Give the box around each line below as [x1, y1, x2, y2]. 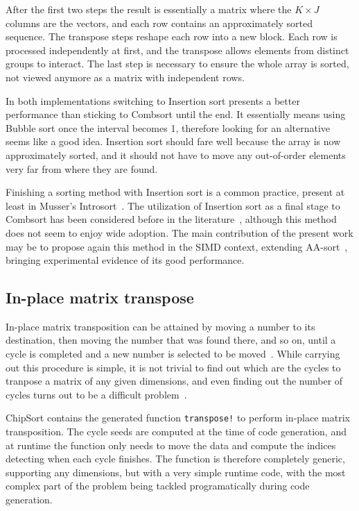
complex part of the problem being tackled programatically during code [6, 478, 310, 493]
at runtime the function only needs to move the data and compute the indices [6, 437, 336, 452]
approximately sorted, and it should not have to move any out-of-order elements [6, 147, 346, 162]
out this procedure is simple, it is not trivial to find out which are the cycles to [6, 360, 341, 374]
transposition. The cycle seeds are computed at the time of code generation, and [6, 424, 347, 439]
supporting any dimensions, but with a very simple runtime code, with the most [6, 464, 346, 479]
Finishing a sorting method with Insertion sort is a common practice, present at [6, 185, 345, 199]
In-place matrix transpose [6, 287, 194, 308]
